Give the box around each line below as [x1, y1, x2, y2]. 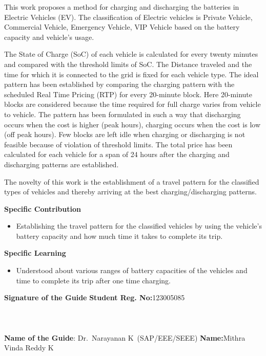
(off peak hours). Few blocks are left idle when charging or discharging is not [4, 129, 245, 140]
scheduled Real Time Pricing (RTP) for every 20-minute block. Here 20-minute [4, 88, 252, 99]
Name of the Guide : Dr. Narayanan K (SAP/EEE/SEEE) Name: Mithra [4, 332, 245, 343]
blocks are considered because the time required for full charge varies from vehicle [4, 99, 261, 109]
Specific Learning [4, 248, 66, 258]
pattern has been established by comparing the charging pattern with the [4, 79, 235, 90]
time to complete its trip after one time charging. [16, 275, 171, 285]
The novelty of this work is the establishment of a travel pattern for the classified [4, 176, 259, 187]
